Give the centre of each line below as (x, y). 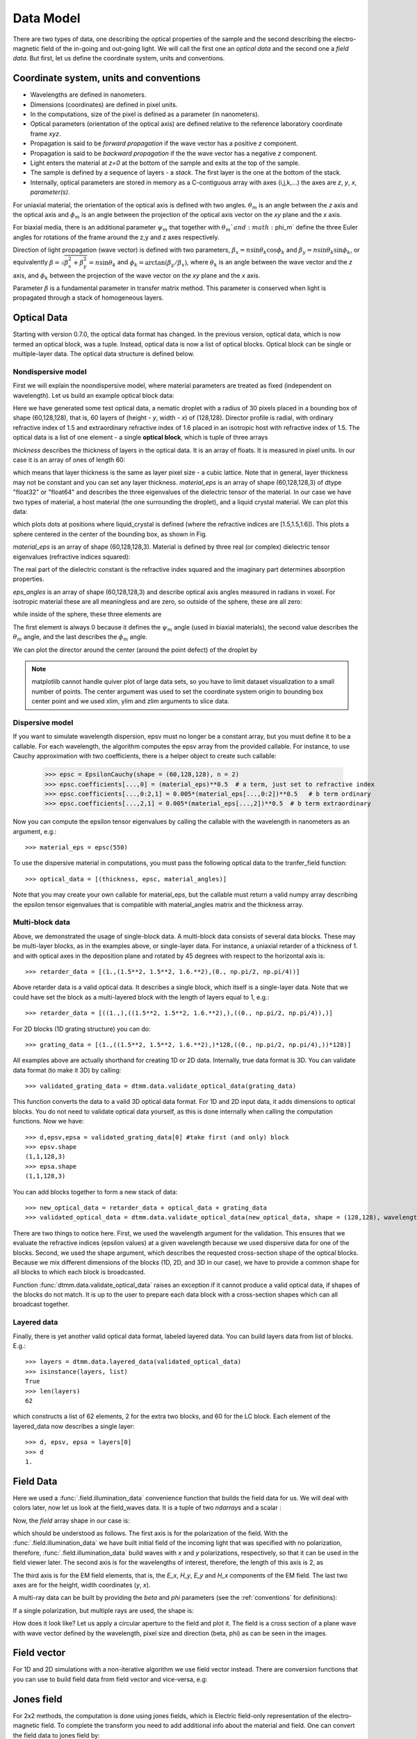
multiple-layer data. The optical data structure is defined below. (104, 354)
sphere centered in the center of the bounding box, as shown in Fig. (110, 534)
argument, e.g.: (35, 831)
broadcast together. (41, 1304)
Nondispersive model (50, 371)
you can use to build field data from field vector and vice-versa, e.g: (110, 1679)
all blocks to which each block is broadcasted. (79, 1272)
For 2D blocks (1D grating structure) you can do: (82, 1029)
